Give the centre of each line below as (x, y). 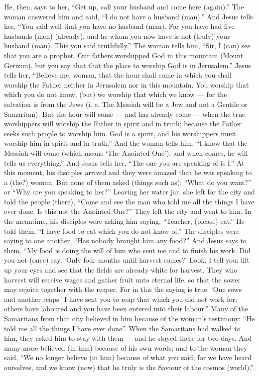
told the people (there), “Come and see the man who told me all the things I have (129, 201)
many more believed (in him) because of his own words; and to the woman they (126, 347)
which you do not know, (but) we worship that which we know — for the (116, 94)
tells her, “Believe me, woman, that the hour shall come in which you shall (118, 75)
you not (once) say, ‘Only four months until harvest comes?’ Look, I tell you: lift (127, 260)
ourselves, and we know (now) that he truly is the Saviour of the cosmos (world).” (129, 367)
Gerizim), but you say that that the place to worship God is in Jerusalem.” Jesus (128, 65)
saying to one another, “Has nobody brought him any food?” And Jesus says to (125, 240)
